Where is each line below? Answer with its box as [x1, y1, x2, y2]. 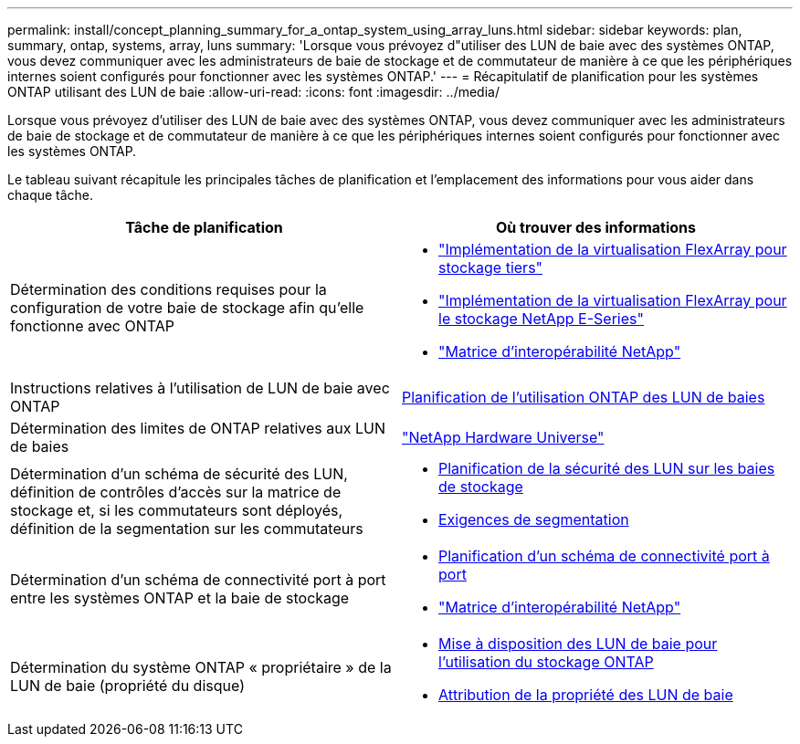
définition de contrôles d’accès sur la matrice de [10, 483, 342, 501]
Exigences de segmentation [438, 510, 629, 529]
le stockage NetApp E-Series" [438, 309, 644, 328]
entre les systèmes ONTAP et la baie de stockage [10, 589, 350, 607]
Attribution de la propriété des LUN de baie [438, 686, 733, 704]
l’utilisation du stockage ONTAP [438, 653, 654, 671]
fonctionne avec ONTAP [10, 317, 174, 335]
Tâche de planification [125, 218, 283, 236]
